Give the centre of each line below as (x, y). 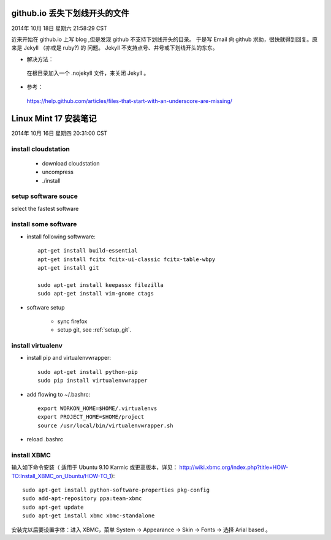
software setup (46, 307)
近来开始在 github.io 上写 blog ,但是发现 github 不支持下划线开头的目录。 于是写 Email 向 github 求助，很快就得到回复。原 (165, 39)
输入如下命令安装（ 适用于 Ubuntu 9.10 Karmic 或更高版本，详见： (95, 467)
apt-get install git (68, 268)
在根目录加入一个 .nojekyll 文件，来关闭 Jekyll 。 (88, 73)
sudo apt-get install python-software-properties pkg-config (116, 490)
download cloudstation (71, 163)
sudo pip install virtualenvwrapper (93, 381)
